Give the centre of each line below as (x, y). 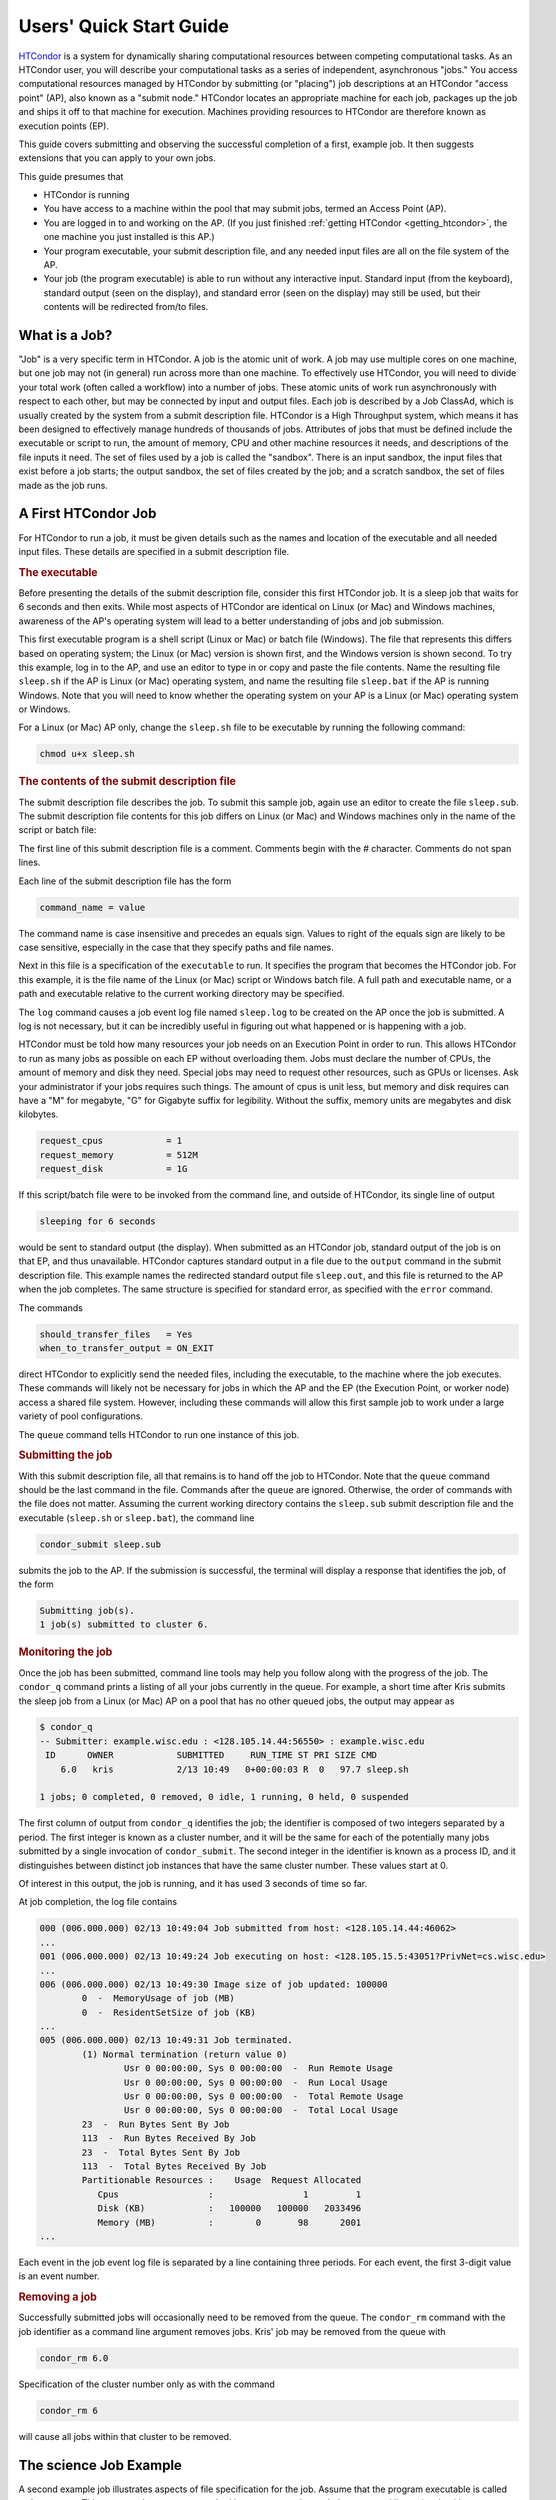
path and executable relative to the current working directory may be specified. (181, 994)
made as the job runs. (63, 485)
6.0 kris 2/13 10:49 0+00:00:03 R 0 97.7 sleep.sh (234, 1769)
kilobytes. (38, 1114)
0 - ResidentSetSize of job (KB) (169, 2012)
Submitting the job (65, 1455)
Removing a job (57, 2297)
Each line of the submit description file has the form (125, 881)
